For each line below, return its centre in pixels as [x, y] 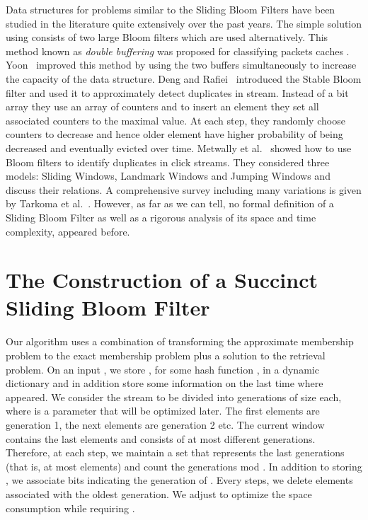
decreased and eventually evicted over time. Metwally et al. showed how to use [179, 148]
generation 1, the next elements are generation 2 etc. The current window [165, 424]
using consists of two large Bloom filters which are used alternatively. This [167, 37]
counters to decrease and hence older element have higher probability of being [174, 134]
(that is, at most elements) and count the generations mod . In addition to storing [184, 466]
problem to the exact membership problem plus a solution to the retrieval [166, 355]
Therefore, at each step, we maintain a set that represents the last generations [175, 452]
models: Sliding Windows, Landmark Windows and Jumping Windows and [168, 176]
